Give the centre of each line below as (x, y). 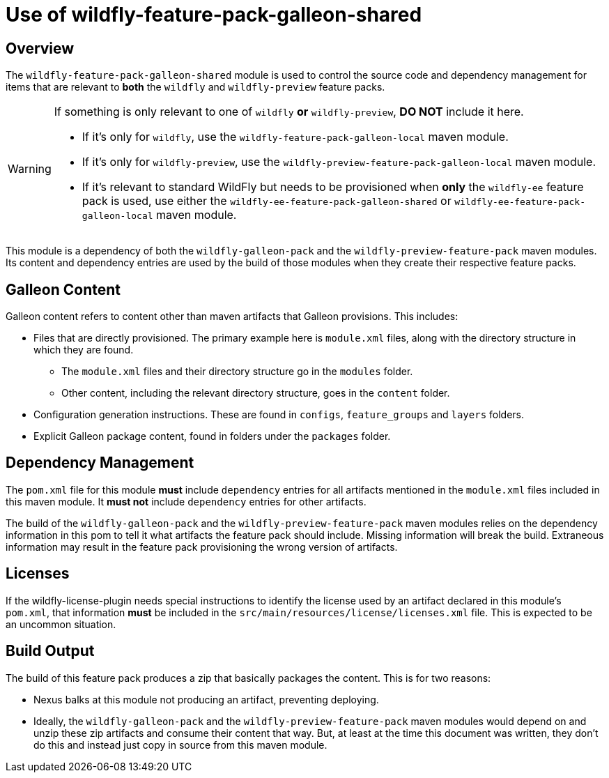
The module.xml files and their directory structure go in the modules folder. (237, 372)
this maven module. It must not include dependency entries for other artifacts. (186, 501)
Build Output (50, 651)
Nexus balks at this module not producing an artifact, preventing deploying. (206, 699)
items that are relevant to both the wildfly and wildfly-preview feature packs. (195, 87)
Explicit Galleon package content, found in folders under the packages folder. (212, 436)
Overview (40, 48)
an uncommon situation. (61, 624)
